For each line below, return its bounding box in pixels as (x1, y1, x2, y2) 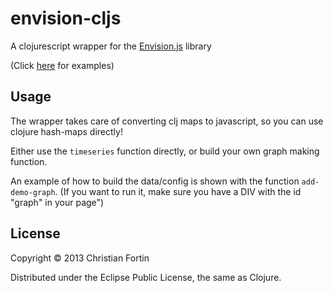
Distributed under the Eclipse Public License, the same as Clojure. (10, 271, 282, 283)
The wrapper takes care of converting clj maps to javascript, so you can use (10, 115, 324, 127)
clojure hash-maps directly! (10, 125, 123, 137)
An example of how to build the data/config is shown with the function (10, 175, 300, 187)
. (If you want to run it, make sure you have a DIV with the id (54, 185, 302, 197)
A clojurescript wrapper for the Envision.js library (10, 40, 212, 52)
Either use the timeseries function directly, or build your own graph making (10, 145, 320, 157)
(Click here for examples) (10, 59, 115, 71)
